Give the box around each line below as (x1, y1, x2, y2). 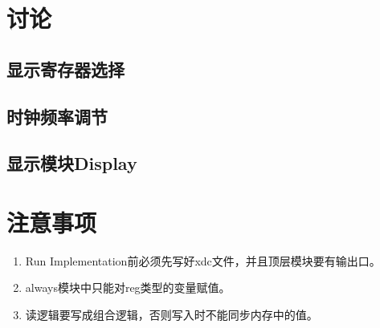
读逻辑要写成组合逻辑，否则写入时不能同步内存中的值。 (25, 306, 318, 323)
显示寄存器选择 (6, 56, 125, 81)
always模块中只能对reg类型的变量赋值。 (25, 279, 231, 296)
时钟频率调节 (6, 103, 108, 128)
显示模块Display (6, 151, 137, 176)
